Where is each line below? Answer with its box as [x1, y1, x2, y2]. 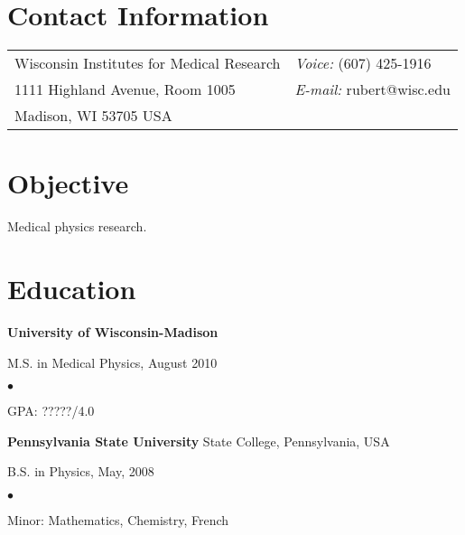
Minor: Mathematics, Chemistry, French [7, 510, 229, 529]
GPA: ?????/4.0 [7, 401, 95, 420]
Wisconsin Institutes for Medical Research [14, 52, 281, 74]
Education [7, 270, 136, 307]
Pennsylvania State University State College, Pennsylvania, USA [7, 431, 390, 450]
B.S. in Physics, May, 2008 [7, 462, 154, 481]
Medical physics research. [7, 217, 147, 236]
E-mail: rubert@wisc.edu [294, 79, 451, 100]
